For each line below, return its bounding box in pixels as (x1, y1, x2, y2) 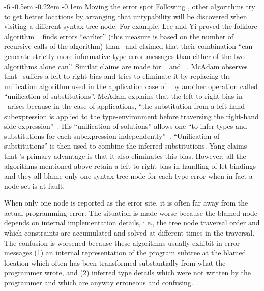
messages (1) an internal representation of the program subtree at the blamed (4, 247, 246, 258)
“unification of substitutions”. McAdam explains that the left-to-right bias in (4, 91, 243, 101)
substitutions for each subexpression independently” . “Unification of (4, 130, 220, 141)
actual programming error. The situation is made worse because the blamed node (4, 207, 257, 218)
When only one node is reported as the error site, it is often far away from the (4, 197, 248, 208)
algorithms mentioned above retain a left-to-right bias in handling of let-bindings (4, 160, 256, 171)
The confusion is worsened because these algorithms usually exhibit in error (4, 237, 240, 248)
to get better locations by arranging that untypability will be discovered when (4, 11, 247, 21)
